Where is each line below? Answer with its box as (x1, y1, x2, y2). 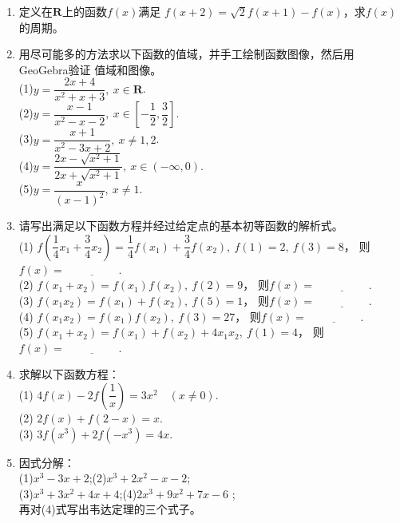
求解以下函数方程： (18, 366, 120, 382)
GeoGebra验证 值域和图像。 (18, 61, 162, 77)
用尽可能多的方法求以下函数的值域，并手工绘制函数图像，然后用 (18, 46, 354, 62)
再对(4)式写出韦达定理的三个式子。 (18, 501, 201, 517)
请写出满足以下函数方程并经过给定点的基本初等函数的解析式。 (18, 217, 343, 234)
